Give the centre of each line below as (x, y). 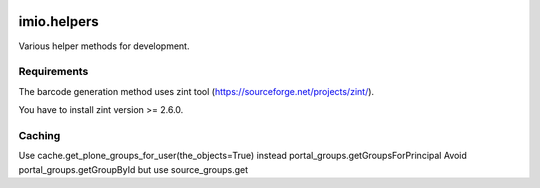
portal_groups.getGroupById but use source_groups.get (133, 169)
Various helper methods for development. (104, 46)
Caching (39, 135)
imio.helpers (58, 21)
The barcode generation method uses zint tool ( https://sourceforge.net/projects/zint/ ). (196, 91)
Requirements (53, 72)
